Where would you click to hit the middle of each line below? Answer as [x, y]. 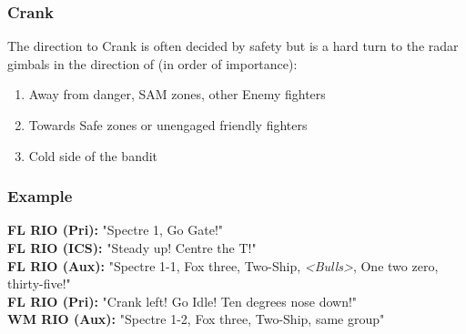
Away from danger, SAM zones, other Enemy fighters [177, 94]
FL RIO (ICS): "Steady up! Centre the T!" [132, 248]
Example [40, 196]
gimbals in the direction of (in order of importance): [152, 63]
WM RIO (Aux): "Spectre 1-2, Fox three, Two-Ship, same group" [196, 319]
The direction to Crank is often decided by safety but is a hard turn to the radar [233, 46]
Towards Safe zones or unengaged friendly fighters [168, 125]
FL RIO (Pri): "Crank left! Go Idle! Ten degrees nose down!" [182, 301]
